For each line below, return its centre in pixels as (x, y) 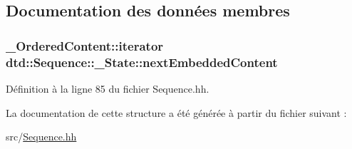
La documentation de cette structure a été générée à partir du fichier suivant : (176, 112)
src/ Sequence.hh (41, 137)
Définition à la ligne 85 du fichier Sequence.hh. (108, 88)
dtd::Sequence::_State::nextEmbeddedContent (142, 62)
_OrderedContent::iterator (85, 45)
